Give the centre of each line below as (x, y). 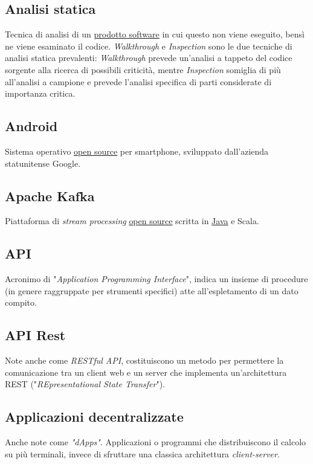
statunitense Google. (43, 163)
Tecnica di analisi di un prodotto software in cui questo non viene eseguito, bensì (155, 34)
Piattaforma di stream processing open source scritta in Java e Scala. (132, 221)
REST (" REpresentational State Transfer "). (85, 384)
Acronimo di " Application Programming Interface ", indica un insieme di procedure (156, 279)
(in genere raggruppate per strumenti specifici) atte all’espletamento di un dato (152, 290)
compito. (21, 302)
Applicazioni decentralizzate (94, 417)
